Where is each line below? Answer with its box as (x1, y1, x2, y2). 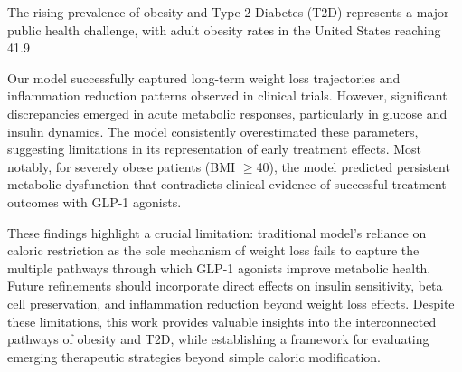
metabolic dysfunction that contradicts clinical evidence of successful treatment (7, 175, 447, 194)
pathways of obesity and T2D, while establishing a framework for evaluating (7, 329, 429, 348)
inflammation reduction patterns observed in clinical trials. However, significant (7, 86, 448, 105)
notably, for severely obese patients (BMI (7, 157, 236, 176)
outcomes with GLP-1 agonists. (7, 192, 182, 211)
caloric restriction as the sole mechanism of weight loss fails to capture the (7, 241, 420, 260)
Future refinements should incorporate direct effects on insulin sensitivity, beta (7, 276, 443, 295)
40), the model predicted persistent (256, 157, 450, 176)
